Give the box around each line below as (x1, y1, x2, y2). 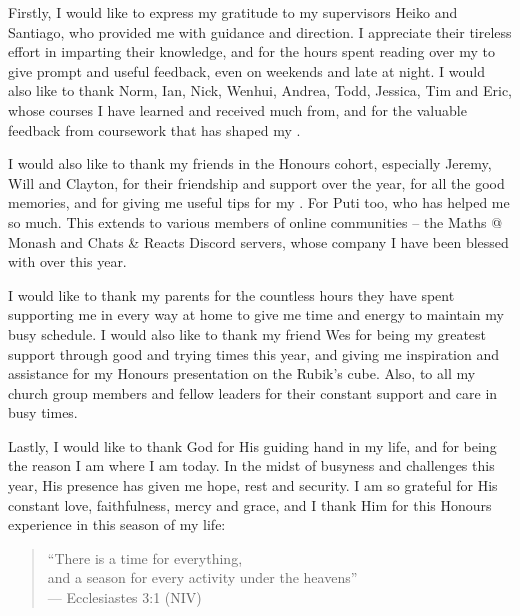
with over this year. (8, 251, 127, 272)
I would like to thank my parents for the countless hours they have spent (8, 284, 455, 305)
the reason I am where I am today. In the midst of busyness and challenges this (8, 455, 495, 476)
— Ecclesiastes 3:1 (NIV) (47, 587, 202, 608)
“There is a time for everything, (47, 547, 243, 568)
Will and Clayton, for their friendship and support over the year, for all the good (8, 172, 505, 193)
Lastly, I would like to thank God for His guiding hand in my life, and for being (8, 435, 497, 456)
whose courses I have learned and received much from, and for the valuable (8, 99, 467, 120)
